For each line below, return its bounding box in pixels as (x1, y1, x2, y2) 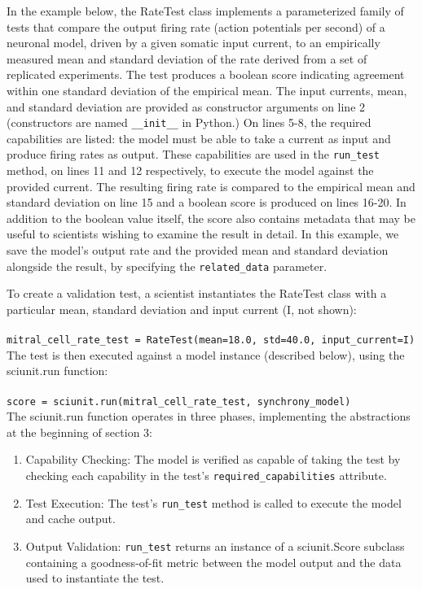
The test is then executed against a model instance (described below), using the (7, 346, 405, 363)
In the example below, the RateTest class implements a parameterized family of (7, 2, 404, 19)
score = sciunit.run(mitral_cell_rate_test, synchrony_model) (7, 395, 351, 408)
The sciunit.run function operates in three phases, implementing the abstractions (7, 408, 411, 425)
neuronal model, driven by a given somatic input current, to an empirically (7, 34, 380, 51)
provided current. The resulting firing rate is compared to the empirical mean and (7, 177, 415, 194)
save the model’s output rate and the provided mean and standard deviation (7, 242, 389, 259)
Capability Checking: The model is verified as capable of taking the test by (25, 451, 401, 468)
